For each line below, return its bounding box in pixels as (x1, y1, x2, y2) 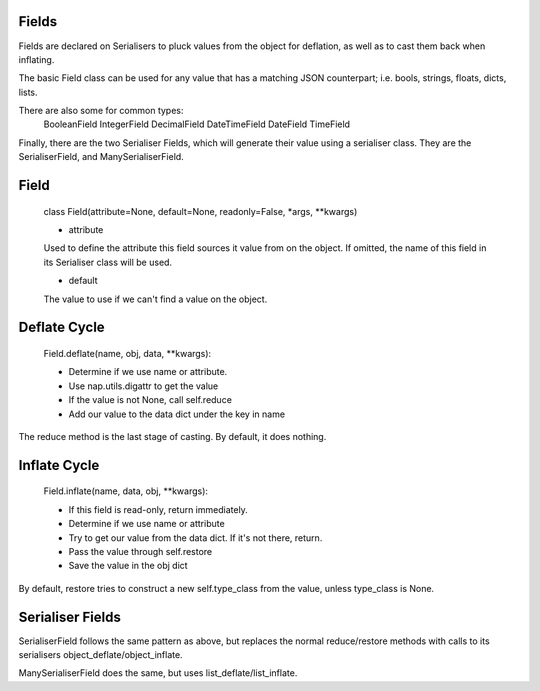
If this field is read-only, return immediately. (68, 503, 249, 515)
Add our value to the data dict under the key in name (68, 408, 285, 420)
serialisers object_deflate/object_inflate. (18, 649, 184, 661)
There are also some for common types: (18, 105, 184, 117)
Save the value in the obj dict (68, 560, 189, 572)
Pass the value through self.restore (68, 545, 213, 557)
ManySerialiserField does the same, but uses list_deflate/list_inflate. (18, 667, 298, 679)
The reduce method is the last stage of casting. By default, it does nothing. (18, 430, 327, 442)
